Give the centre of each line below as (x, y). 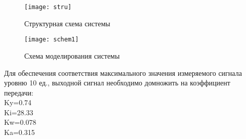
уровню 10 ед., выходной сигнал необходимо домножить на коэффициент (117, 83)
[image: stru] (48, 7)
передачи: (19, 92)
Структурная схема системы (67, 23)
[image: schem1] (52, 40)
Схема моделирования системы (72, 55)
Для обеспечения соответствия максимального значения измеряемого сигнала (123, 73)
